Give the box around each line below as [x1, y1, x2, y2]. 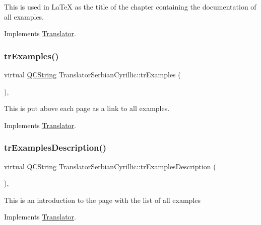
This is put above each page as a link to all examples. [4, 103, 170, 114]
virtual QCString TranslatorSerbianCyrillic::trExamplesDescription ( [4, 161, 216, 171]
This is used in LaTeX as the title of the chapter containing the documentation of [4, 2, 256, 12]
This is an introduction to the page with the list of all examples [4, 194, 201, 205]
